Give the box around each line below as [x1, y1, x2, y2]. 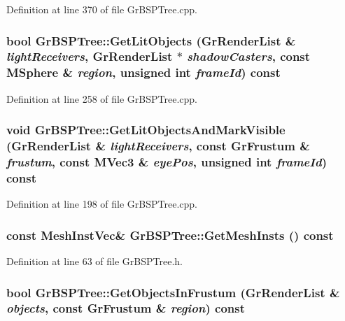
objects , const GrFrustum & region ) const [6, 299, 246, 317]
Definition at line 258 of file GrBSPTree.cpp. [6, 91, 198, 106]
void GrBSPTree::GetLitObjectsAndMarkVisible [6, 121, 286, 138]
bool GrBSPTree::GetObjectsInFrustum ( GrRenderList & [6, 283, 340, 301]
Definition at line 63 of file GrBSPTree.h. [6, 254, 183, 269]
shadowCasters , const [187, 48, 311, 65]
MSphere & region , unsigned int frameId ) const [6, 64, 281, 81]
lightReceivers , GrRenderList [6, 48, 173, 65]
